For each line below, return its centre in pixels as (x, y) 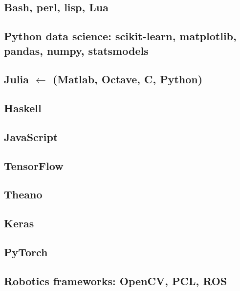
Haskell (23, 108)
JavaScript (31, 136)
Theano (23, 194)
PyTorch (26, 252)
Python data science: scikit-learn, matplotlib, (120, 36)
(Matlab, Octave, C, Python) (128, 79)
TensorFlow (34, 165)
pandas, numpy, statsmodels (76, 50)
